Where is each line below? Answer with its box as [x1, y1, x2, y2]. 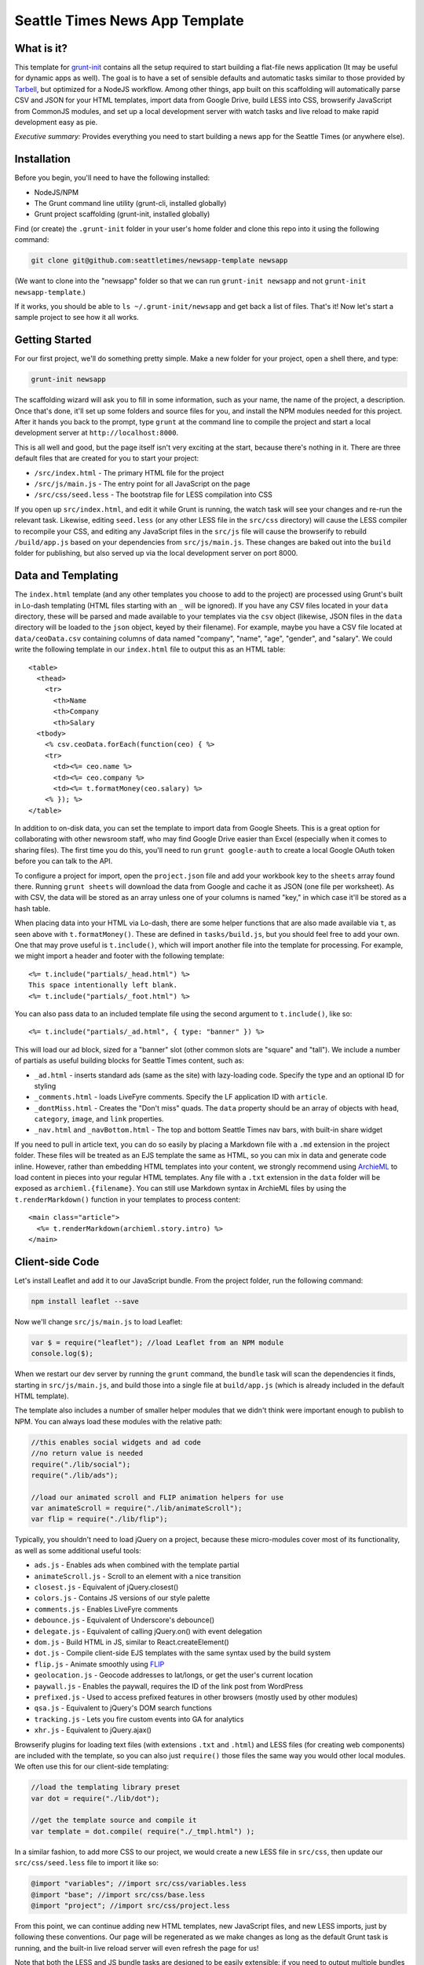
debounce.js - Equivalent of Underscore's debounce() [34, 1615, 215, 1625]
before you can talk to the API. [14, 857, 113, 866]
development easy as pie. [14, 118, 98, 127]
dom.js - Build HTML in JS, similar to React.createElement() [34, 1637, 229, 1647]
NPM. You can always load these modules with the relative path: [14, 1416, 223, 1426]
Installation [14, 152, 71, 166]
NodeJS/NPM [34, 187, 79, 196]
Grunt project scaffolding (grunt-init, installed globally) [34, 209, 210, 219]
